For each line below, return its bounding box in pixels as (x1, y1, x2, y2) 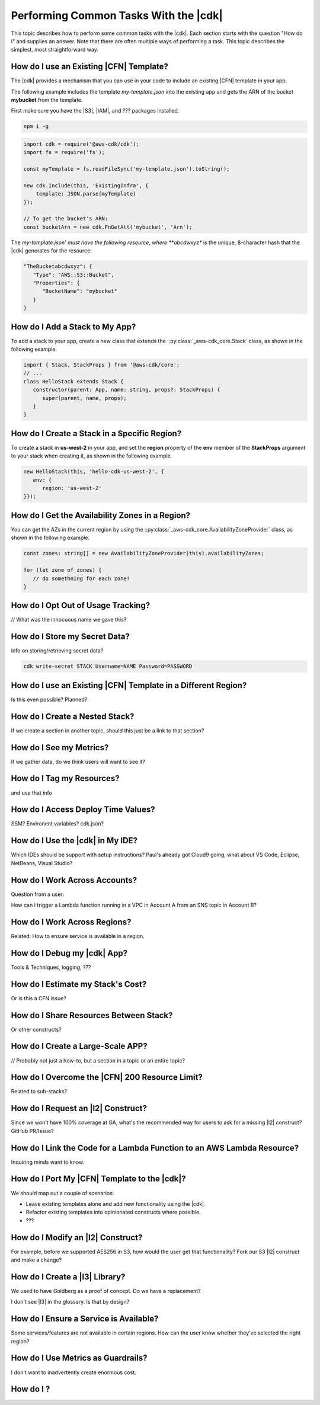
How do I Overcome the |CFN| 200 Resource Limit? (11, 1073, 203, 1083)
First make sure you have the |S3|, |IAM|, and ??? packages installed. (11, 107, 180, 114)
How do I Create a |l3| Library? (11, 1272, 126, 1282)
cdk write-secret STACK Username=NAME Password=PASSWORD (23, 663, 193, 670)
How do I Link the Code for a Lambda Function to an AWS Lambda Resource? (11, 1142, 299, 1153)
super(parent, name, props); (42, 395, 127, 401)
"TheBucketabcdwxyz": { (23, 263, 93, 270)
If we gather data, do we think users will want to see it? (11, 758, 145, 765)
